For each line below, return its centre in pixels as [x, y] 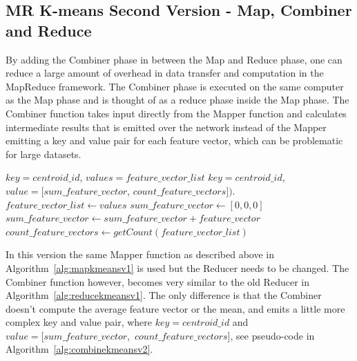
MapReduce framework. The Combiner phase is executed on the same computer [175, 86]
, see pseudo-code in [272, 335]
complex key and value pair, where [79, 322]
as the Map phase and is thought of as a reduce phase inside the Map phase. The [177, 100]
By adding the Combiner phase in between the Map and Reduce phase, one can [174, 59]
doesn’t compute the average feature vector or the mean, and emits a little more [175, 308]
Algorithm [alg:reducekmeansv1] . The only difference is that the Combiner [164, 295]
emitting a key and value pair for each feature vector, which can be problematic [174, 140]
